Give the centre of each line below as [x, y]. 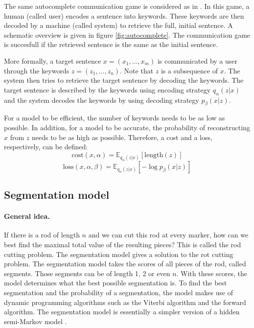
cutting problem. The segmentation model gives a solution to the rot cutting [119, 254]
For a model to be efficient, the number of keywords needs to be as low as [115, 118]
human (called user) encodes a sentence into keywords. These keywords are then [124, 15]
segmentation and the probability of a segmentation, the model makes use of [119, 293]
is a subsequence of [189, 70]
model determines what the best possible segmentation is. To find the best [115, 283]
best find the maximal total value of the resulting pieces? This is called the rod [123, 245]
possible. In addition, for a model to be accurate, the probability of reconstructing [127, 127]
